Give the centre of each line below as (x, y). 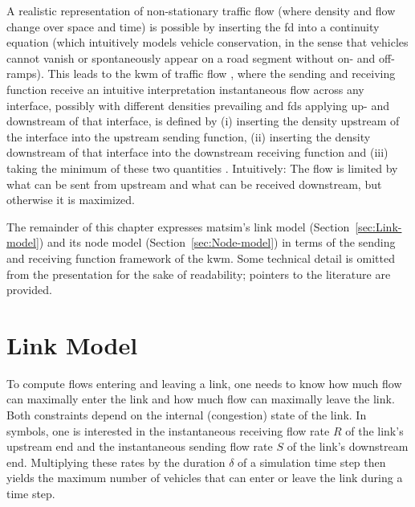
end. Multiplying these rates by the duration (116, 462)
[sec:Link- (378, 226)
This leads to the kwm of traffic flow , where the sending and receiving (222, 74)
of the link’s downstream (348, 446)
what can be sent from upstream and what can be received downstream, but (194, 184)
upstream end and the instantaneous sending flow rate (140, 446)
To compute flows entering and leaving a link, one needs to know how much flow (204, 383)
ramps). (25, 74)
